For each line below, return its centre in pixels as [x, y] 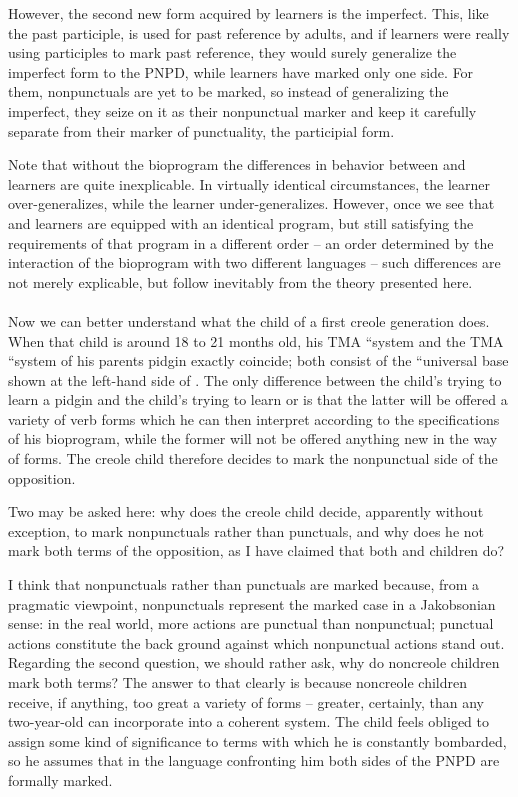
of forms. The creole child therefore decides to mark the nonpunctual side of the [253, 458]
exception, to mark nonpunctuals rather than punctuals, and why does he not [246, 530]
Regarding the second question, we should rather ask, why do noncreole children [254, 662]
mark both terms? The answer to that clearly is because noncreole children [238, 682]
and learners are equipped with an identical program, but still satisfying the [241, 222]
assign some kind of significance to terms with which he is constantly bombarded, [257, 740]
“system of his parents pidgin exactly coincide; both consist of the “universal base [258, 360]
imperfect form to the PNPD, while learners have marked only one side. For [241, 71]
